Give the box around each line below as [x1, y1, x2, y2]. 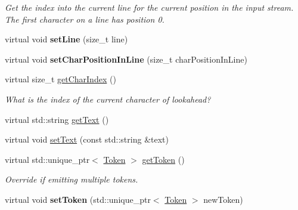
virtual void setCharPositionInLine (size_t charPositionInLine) [5, 52, 247, 65]
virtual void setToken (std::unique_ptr [5, 193, 151, 205]
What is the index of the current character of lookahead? [5, 92, 211, 105]
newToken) [203, 193, 243, 205]
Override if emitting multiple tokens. [5, 173, 138, 186]
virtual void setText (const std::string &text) [5, 133, 169, 146]
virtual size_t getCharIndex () [5, 73, 116, 85]
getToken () [142, 153, 185, 165]
